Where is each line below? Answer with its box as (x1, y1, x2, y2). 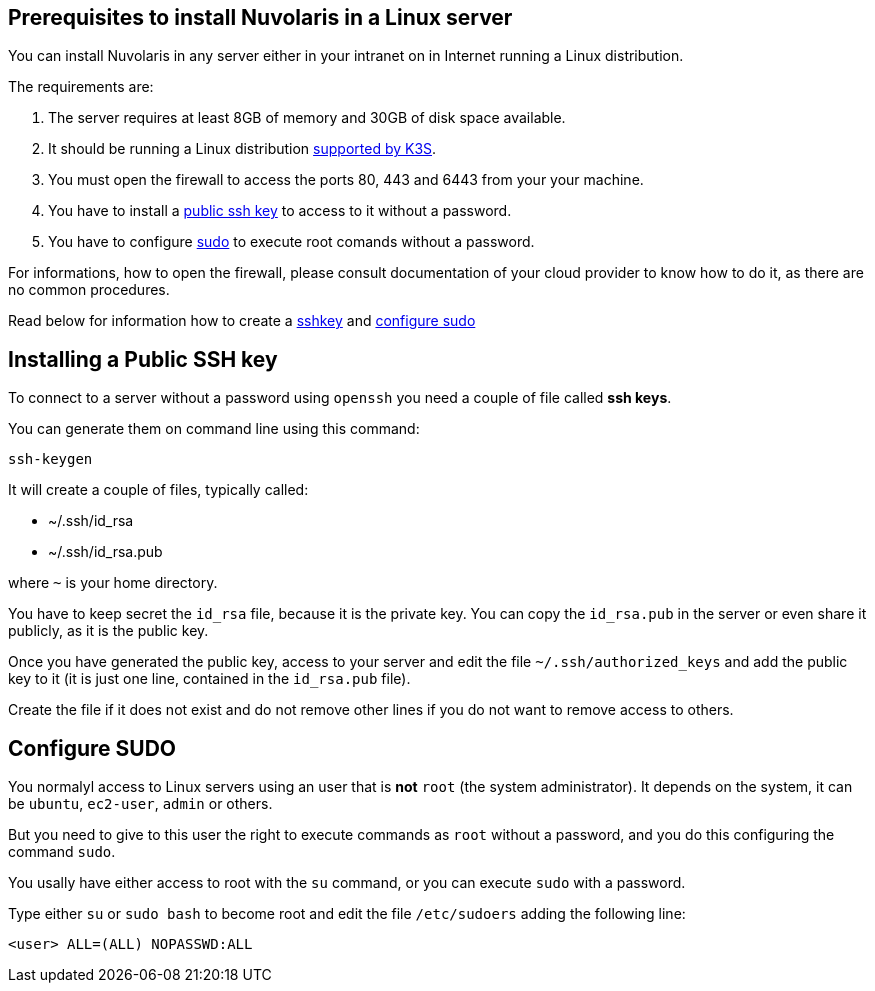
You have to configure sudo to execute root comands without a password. (48, 233, 535, 251)
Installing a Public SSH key (8, 346, 278, 372)
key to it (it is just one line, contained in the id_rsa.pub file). (8, 670, 411, 688)
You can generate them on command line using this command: (8, 420, 420, 438)
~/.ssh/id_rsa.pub (48, 543, 163, 561)
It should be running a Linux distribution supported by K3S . (48, 140, 437, 158)
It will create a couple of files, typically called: (8, 481, 309, 499)
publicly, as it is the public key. (8, 622, 209, 640)
